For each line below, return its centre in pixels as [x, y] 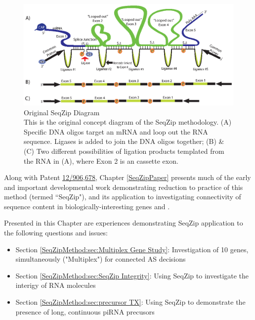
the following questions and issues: [56, 233]
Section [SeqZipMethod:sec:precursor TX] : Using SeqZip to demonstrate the [130, 302]
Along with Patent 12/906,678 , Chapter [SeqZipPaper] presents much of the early [127, 177]
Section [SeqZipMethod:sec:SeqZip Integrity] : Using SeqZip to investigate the [132, 275]
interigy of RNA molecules [56, 285]
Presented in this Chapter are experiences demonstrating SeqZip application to [124, 223]
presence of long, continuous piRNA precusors [85, 311]
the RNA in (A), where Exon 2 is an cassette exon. [101, 160]
